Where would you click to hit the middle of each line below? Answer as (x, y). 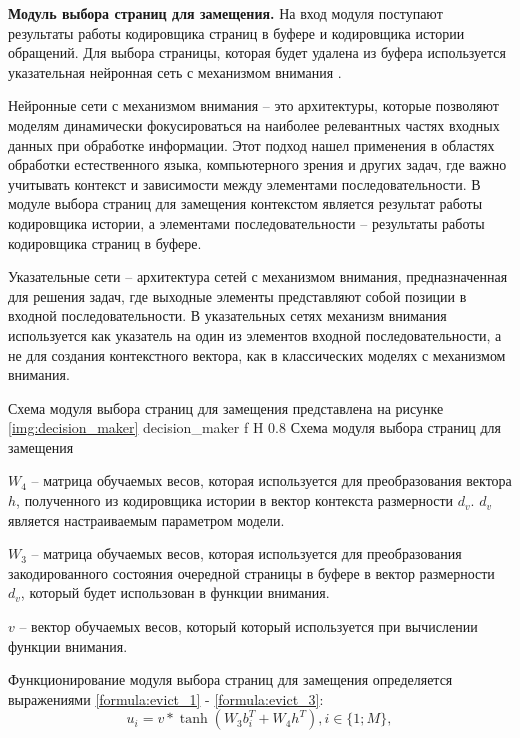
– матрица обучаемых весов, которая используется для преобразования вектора (271, 480)
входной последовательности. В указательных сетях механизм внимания (227, 315)
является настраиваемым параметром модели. (146, 519)
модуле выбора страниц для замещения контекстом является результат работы (245, 203)
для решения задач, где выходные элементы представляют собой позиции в (237, 295)
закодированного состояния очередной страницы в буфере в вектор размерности (251, 572)
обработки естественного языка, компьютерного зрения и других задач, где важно (257, 164)
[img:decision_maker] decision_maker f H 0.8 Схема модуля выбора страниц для (254, 427)
